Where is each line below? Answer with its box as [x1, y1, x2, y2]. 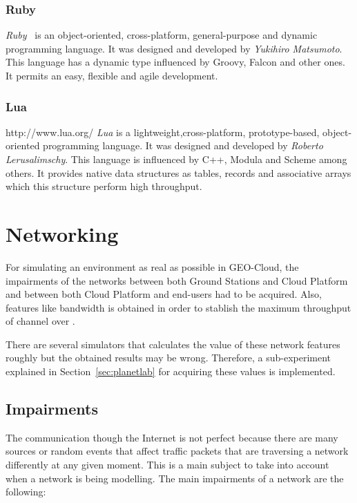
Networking [6, 219, 119, 247]
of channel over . [6, 314, 75, 328]
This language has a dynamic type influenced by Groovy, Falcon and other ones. [6, 55, 345, 69]
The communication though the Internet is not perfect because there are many [6, 430, 338, 444]
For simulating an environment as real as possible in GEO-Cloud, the [6, 259, 299, 274]
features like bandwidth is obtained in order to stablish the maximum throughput [6, 300, 351, 314]
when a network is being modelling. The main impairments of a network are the [6, 471, 344, 485]
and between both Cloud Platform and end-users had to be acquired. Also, [6, 287, 322, 301]
